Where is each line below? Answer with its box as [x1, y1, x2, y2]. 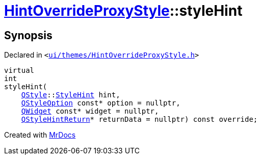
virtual [4, 66, 35, 75]
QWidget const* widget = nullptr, [21, 107, 159, 116]
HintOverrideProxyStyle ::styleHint [4, 2, 243, 19]
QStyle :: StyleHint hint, [21, 91, 120, 99]
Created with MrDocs [4, 130, 76, 140]
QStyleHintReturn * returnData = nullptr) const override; [21, 115, 258, 124]
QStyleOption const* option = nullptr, [21, 99, 180, 108]
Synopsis [4, 29, 53, 42]
